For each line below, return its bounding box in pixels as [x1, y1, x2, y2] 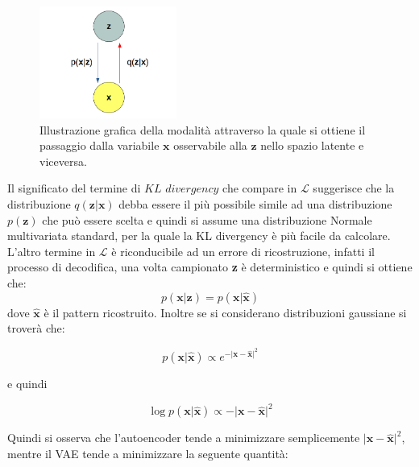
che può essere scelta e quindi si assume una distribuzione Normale [42, 211, 372, 228]
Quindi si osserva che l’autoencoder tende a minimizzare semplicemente [7, 429, 360, 446]
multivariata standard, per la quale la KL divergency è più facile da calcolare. [7, 227, 391, 244]
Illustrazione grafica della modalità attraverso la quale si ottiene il [39, 121, 366, 138]
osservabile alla [173, 137, 247, 154]
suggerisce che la [313, 180, 395, 196]
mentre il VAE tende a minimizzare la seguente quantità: [7, 444, 288, 461]
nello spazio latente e [260, 137, 364, 154]
